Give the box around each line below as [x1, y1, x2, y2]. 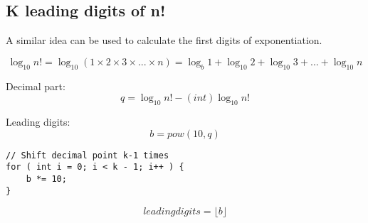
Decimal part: [6, 78, 65, 93]
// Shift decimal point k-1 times [6, 150, 169, 161]
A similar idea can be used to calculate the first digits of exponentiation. [6, 33, 322, 48]
